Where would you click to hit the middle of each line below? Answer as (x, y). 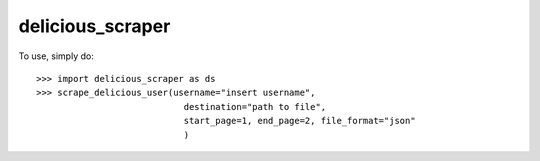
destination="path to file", (255, 106)
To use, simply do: (56, 56)
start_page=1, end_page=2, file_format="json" (299, 121)
